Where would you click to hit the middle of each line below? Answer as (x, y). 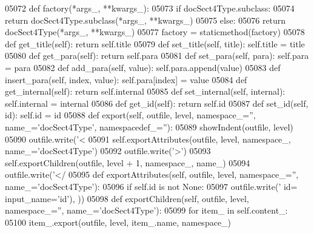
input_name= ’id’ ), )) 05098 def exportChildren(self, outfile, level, (127, 198)
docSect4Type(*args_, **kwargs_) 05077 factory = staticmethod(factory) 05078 (155, 32)
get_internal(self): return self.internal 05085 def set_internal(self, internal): (145, 91)
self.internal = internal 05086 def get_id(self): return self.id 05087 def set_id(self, (157, 103)
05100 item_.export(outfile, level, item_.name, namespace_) (118, 222)
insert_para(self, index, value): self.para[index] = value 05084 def (126, 79)
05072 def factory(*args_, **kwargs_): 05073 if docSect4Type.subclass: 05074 (150, 8)
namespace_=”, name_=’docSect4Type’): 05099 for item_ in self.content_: (146, 210)
